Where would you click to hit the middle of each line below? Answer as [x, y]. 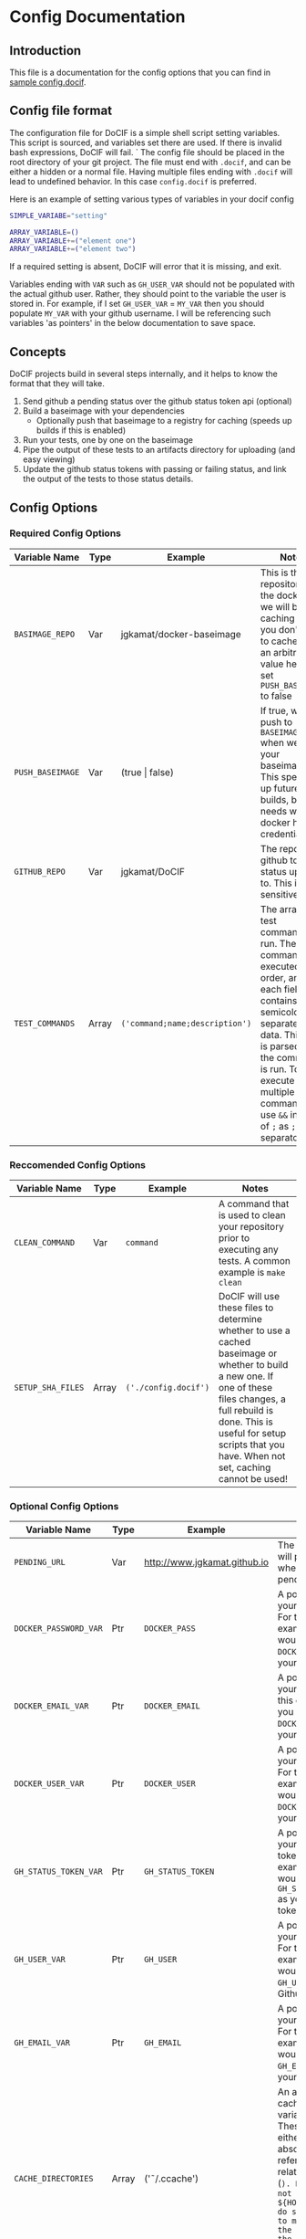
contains [279, 1000]
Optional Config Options [64, 1507]
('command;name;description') [186, 1023]
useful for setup [252, 1434]
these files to [246, 1308]
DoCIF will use [249, 1297]
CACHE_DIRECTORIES [54, 2179]
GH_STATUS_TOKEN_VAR [58, 1872]
